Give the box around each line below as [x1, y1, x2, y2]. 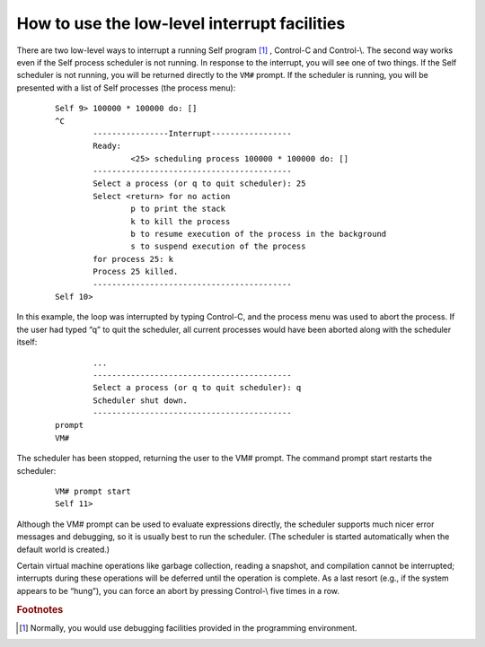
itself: [16, 337, 38, 347]
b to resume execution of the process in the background [130, 229, 387, 240]
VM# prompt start [55, 486, 131, 497]
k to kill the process [130, 216, 231, 226]
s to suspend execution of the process [130, 241, 306, 251]
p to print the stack [130, 204, 226, 214]
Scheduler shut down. [93, 395, 189, 406]
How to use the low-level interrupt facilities [16, 13, 346, 33]
